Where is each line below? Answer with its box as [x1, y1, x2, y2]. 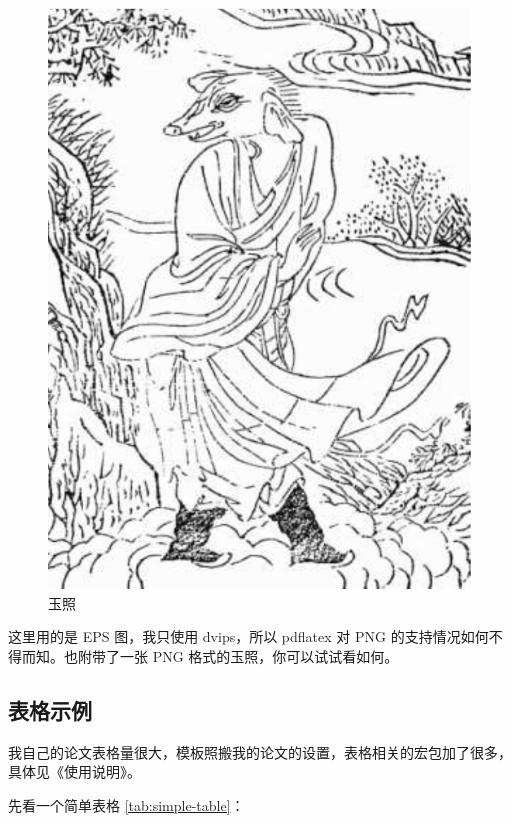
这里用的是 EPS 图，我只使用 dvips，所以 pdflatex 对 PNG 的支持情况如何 [8, 626, 489, 647]
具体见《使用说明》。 [8, 761, 141, 782]
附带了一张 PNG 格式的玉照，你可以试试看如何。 [77, 646, 399, 667]
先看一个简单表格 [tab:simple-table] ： [8, 795, 245, 816]
